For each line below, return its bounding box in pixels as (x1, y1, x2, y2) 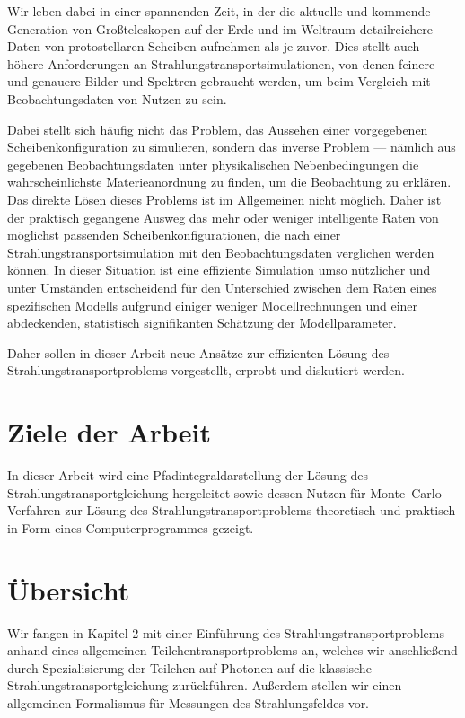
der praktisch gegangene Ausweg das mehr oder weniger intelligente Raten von (7, 207, 439, 226)
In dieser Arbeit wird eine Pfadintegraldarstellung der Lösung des (7, 466, 368, 484)
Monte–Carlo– (370, 483, 448, 502)
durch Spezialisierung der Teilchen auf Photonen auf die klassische (7, 658, 372, 677)
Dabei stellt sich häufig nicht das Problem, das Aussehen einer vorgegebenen (7, 119, 428, 138)
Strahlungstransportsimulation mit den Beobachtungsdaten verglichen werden (7, 242, 434, 261)
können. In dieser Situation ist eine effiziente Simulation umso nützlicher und (7, 260, 431, 279)
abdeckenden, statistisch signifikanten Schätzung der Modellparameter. (7, 313, 397, 332)
